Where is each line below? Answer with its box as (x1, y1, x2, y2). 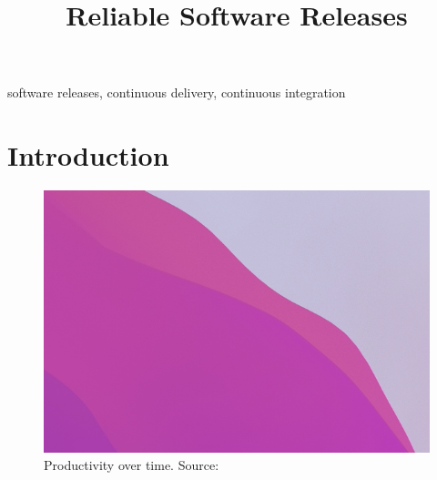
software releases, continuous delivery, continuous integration (7, 83, 346, 102)
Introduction (7, 137, 169, 174)
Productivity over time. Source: (44, 455, 219, 475)
